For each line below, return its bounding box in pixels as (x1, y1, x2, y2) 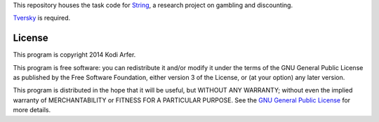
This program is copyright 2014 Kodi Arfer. (13, 50, 136, 59)
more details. (13, 106, 51, 114)
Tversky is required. (13, 14, 71, 22)
